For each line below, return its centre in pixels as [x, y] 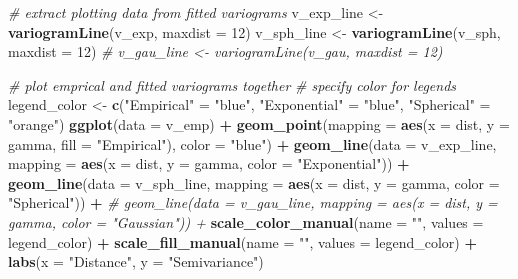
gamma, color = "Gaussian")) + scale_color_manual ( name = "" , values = [246, 221]
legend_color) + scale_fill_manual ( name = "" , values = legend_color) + [242, 241]
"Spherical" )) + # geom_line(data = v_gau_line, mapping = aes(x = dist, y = [253, 202]
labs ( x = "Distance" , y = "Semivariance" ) [136, 261]
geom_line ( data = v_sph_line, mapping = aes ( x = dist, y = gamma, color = [254, 182]
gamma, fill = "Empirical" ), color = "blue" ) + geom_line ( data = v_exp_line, [252, 143]
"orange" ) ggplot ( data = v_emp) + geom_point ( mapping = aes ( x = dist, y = [259, 123]
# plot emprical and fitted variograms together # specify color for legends [232, 84]
